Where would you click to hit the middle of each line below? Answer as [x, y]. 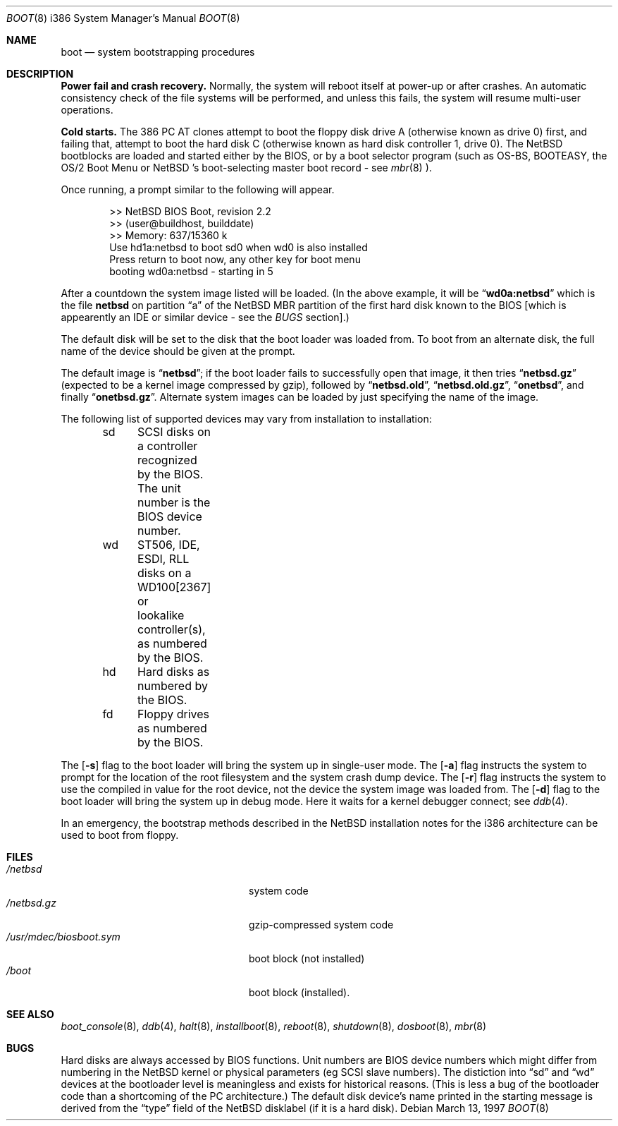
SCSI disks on [174, 432]
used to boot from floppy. [120, 835]
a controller [168, 446]
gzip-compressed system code [321, 925]
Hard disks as [174, 672]
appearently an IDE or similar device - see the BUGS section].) [205, 317]
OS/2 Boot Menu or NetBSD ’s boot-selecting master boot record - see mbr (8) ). [246, 168]
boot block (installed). [299, 992]
